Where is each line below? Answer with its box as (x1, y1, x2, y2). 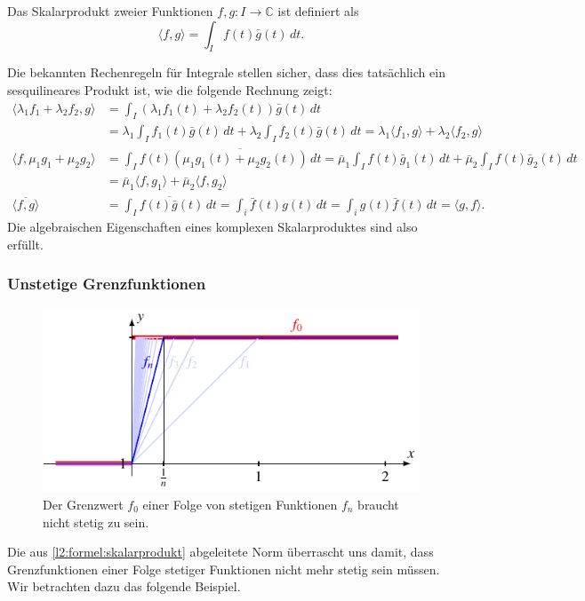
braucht (357, 494, 399, 513)
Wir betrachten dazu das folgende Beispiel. (7, 577, 241, 596)
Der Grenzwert (43, 494, 124, 513)
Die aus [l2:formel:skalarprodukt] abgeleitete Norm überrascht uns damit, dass (7, 542, 434, 561)
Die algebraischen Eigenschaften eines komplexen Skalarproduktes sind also (7, 217, 418, 236)
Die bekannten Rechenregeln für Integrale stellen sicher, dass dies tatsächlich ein (7, 63, 445, 82)
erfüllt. (7, 234, 44, 253)
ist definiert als (277, 2, 359, 20)
